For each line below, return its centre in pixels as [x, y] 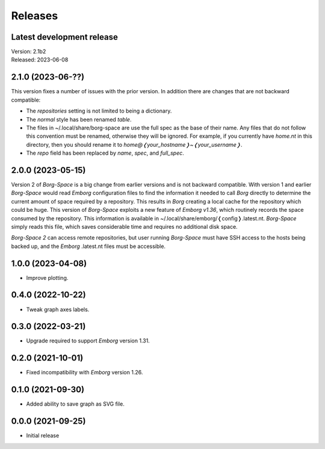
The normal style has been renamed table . [79, 119]
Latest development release [65, 37]
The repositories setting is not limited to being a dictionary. [99, 111]
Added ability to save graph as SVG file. [75, 404]
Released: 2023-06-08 [40, 60]
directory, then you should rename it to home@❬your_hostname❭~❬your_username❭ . [135, 144]
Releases [35, 16]
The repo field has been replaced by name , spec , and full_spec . [105, 153]
